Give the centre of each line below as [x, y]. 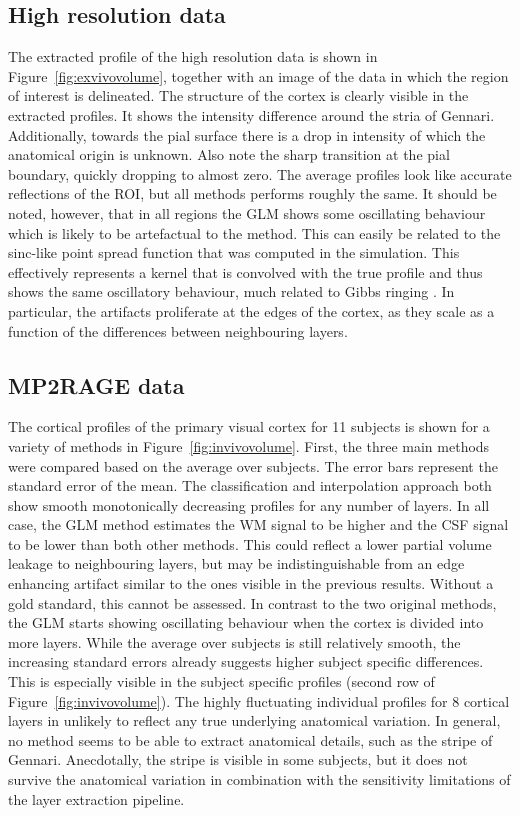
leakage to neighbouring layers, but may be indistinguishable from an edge [236, 563]
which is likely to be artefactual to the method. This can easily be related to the [254, 232]
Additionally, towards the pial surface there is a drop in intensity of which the [247, 134]
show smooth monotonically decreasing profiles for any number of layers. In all [249, 504]
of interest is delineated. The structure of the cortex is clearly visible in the [238, 95]
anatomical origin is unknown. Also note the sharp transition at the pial [229, 154]
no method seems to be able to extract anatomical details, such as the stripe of [250, 739]
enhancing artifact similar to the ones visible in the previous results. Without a [251, 583]
